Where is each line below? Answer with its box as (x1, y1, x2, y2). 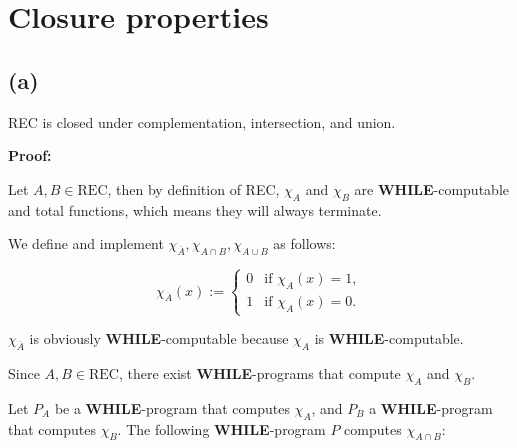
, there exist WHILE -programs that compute (118, 362, 401, 383)
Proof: (8, 145, 52, 166)
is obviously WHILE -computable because (29, 328, 289, 349)
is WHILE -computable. (314, 328, 464, 349)
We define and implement (8, 233, 164, 254)
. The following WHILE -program (117, 418, 326, 439)
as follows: (273, 233, 336, 254)
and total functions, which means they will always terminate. (8, 199, 382, 220)
